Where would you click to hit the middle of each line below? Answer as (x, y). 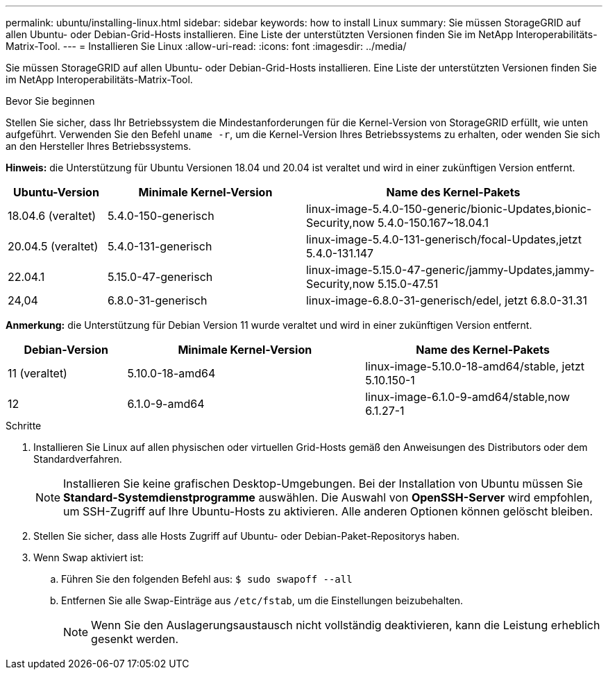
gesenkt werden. (135, 639)
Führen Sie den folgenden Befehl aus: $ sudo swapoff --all (207, 579)
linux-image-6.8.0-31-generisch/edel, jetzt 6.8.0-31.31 (446, 300)
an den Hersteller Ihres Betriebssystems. (99, 146)
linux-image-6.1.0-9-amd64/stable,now (468, 397)
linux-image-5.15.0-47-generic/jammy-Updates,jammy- (450, 270)
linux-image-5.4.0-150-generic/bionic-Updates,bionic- (449, 209)
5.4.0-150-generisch (161, 216)
